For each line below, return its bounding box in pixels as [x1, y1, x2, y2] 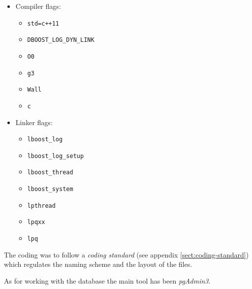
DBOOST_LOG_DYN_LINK [27, 36, 94, 44]
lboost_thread [27, 169, 73, 176]
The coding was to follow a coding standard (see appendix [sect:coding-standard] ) [4, 249, 249, 259]
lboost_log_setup [27, 152, 84, 160]
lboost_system [27, 186, 73, 193]
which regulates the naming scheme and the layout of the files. [4, 259, 192, 269]
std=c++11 [27, 20, 60, 27]
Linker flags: [15, 117, 53, 127]
